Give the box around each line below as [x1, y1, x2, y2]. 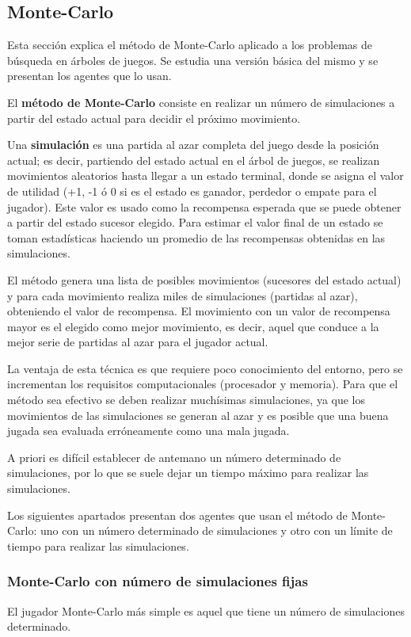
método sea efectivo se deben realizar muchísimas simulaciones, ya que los [7, 391, 366, 408]
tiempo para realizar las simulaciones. [7, 537, 189, 554]
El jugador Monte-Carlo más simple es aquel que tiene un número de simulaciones [7, 602, 405, 619]
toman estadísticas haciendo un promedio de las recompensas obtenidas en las [7, 229, 386, 246]
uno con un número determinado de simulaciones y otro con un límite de [40, 522, 393, 539]
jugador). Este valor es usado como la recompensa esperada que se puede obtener [7, 198, 401, 215]
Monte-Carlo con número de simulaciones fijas [7, 571, 308, 591]
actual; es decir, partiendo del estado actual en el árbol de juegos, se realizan [7, 151, 380, 168]
